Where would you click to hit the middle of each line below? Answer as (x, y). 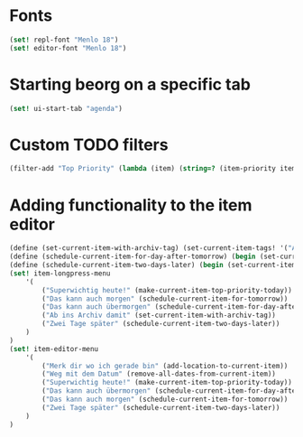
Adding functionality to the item (131, 205)
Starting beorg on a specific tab (130, 84)
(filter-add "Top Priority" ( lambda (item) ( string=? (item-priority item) (155, 169)
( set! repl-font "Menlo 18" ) (64, 40)
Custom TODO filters (89, 144)
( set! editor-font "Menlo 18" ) (68, 48)
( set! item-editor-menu (54, 349)
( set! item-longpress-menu (60, 273)
